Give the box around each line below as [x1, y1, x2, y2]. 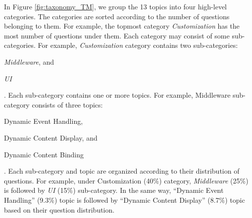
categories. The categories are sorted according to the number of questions [4, 11, 230, 21]
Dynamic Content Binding [4, 149, 84, 159]
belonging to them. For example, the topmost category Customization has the [4, 21, 240, 31]
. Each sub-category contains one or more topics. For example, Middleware [4, 90, 231, 100]
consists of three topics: [32, 99, 103, 109]
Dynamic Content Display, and [4, 132, 98, 143]
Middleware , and [4, 56, 54, 67]
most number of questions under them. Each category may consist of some [4, 30, 230, 40]
